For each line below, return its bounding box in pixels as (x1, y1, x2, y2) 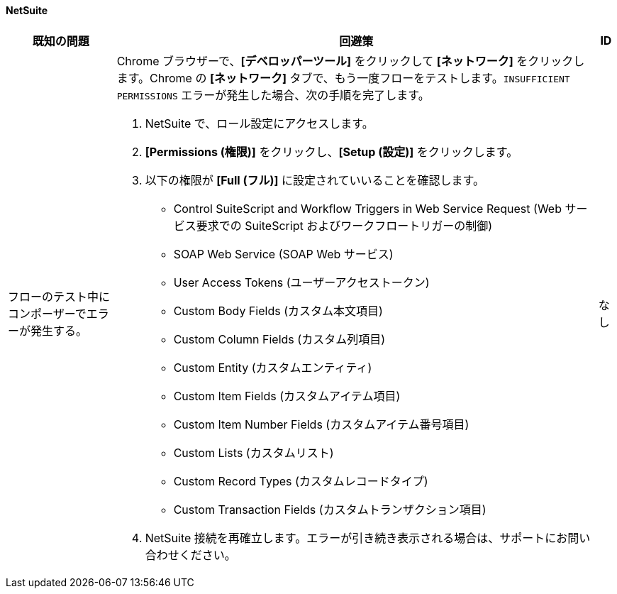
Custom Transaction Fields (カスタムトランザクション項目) (173, 502, 487, 517)
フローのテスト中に (8, 289, 111, 304)
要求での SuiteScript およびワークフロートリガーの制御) (196, 218, 492, 233)
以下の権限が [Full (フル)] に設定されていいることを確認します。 (145, 172, 484, 187)
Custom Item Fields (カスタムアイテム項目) (173, 388, 401, 403)
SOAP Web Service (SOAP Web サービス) (173, 246, 394, 261)
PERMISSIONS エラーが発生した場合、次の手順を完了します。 (116, 87, 430, 102)
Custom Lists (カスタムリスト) (173, 445, 334, 460)
